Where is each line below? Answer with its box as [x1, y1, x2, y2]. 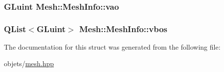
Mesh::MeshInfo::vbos [79, 22, 168, 35]
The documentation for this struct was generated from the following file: [4, 42, 221, 52]
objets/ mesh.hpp [4, 58, 54, 68]
